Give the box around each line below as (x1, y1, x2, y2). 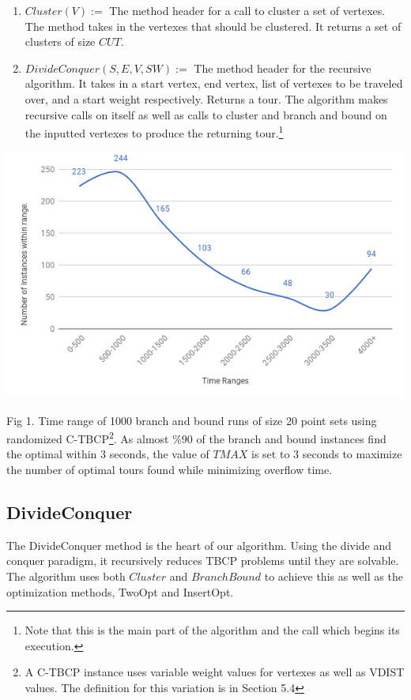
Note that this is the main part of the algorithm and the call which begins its (25, 622, 400, 638)
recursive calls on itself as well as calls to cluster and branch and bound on (25, 106, 387, 122)
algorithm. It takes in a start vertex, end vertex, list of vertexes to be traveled (25, 75, 403, 92)
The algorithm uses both (6, 568, 126, 585)
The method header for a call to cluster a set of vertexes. (109, 2, 386, 18)
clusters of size (25, 33, 96, 50)
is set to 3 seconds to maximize (251, 446, 402, 462)
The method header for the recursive (194, 59, 371, 76)
